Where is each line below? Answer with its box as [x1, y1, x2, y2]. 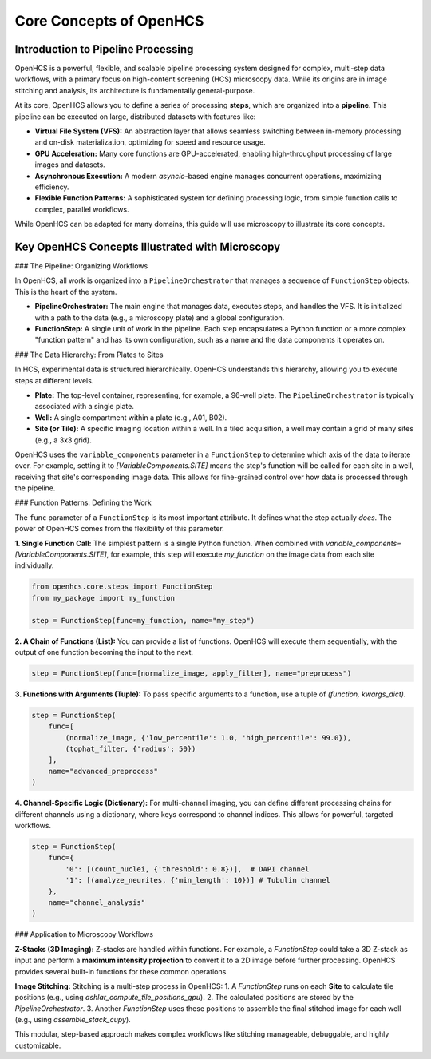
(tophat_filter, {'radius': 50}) [65, 744, 196, 754]
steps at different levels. [14, 375, 94, 385]
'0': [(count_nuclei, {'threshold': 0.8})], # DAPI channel [65, 864, 310, 874]
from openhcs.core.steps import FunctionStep [31, 582, 213, 591]
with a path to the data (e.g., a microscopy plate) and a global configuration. [34, 312, 285, 323]
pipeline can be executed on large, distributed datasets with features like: [14, 112, 256, 121]
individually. [14, 561, 54, 570]
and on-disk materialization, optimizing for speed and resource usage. [34, 137, 267, 147]
